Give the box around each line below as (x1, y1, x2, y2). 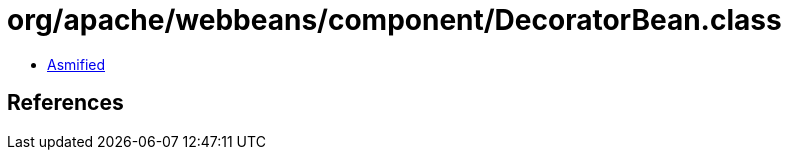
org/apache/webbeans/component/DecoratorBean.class (7, 3, 782, 37)
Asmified (47, 55, 106, 73)
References (7, 90, 124, 116)
